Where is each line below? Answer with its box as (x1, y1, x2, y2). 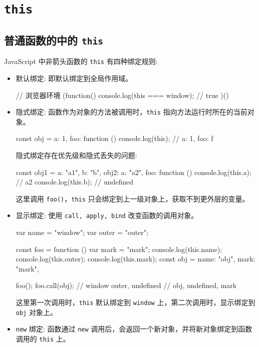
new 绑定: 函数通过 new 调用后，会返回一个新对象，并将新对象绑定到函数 (16, 323, 252, 334)
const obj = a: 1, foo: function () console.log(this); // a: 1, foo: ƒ (16, 133, 213, 143)
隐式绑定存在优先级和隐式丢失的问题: (16, 149, 137, 160)
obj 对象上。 (16, 306, 57, 317)
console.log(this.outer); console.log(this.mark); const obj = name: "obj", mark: (16, 253, 255, 264)
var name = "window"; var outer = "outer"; (16, 227, 148, 237)
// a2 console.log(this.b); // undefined (16, 176, 134, 187)
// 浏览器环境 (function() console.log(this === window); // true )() (16, 89, 229, 100)
